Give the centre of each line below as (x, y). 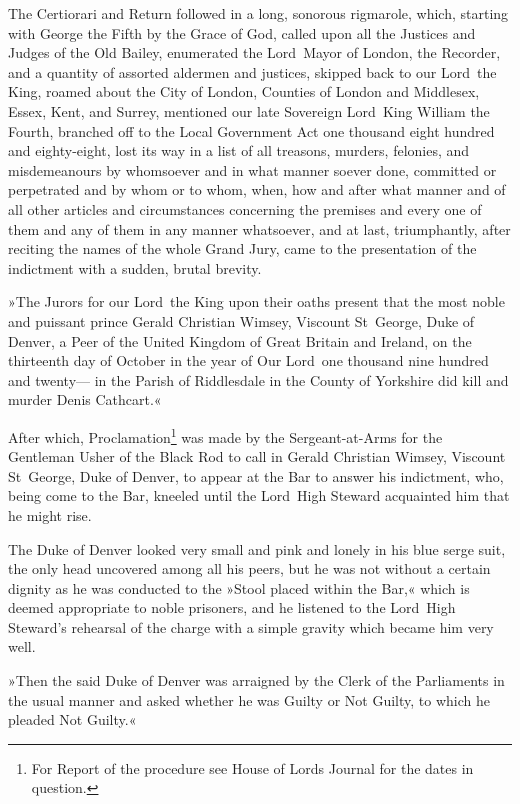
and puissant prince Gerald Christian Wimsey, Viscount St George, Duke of (241, 320)
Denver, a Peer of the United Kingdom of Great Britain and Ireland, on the (240, 340)
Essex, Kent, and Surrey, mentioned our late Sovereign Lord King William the (249, 110)
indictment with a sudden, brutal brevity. (135, 267)
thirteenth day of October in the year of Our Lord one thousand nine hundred (248, 360)
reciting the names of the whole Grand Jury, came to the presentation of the (242, 248)
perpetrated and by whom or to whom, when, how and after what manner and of (257, 189)
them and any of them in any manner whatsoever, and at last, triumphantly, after (259, 228)
